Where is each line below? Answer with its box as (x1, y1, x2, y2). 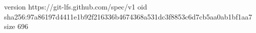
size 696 (4, 21, 28, 31)
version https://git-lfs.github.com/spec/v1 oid (4, 1, 147, 11)
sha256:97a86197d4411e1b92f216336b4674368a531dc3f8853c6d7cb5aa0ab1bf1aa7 (4, 11, 252, 21)
